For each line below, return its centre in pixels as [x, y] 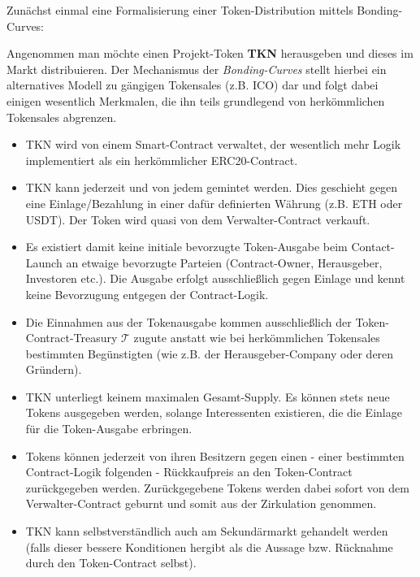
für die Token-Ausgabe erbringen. [109, 429]
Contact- [373, 247]
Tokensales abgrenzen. [62, 117]
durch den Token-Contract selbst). [111, 563]
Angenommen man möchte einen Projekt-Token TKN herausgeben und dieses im [210, 53]
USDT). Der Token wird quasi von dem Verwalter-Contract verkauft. [198, 219]
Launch [44, 262]
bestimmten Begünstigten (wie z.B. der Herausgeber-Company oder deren [210, 353]
